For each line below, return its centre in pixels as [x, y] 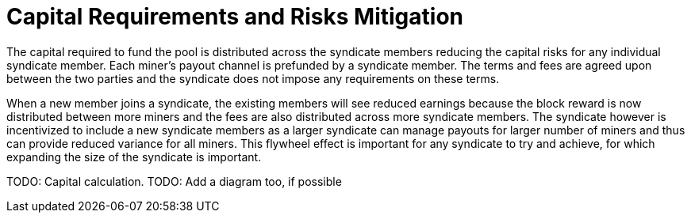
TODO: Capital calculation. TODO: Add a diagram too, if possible [174, 181]
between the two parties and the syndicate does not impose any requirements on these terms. [253, 78]
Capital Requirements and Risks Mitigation [235, 17]
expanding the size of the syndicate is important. [134, 157]
